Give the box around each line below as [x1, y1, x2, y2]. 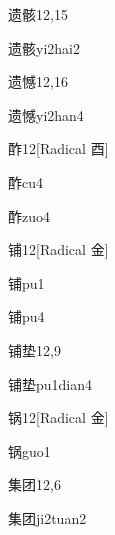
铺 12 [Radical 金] [8, 239, 109, 260]
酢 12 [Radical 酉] [8, 138, 109, 159]
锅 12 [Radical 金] [8, 407, 109, 428]
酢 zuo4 [8, 205, 50, 226]
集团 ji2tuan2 [8, 507, 87, 528]
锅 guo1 [8, 440, 51, 461]
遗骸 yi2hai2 [8, 37, 80, 58]
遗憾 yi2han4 [8, 104, 84, 125]
